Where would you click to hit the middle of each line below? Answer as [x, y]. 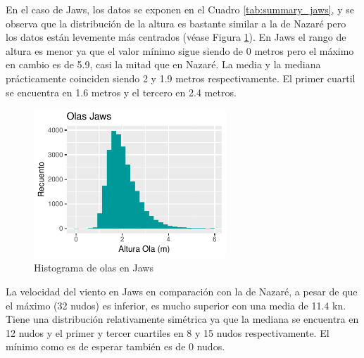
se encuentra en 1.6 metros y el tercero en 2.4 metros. [121, 92]
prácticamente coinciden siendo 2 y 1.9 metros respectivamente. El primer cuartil [181, 78]
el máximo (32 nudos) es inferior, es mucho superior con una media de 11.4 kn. [176, 305]
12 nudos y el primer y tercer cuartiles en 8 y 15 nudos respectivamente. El [168, 332]
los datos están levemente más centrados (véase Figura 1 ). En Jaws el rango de [176, 37]
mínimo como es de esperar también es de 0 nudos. [115, 346]
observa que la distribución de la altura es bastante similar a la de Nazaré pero [176, 23]
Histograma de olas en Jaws [94, 268]
